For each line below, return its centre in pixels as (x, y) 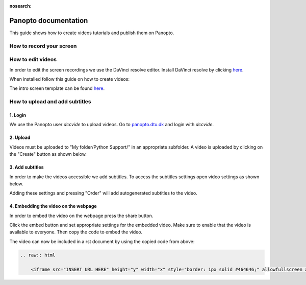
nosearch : (20, 6)
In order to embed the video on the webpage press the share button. (81, 216)
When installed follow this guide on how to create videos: (70, 79)
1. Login (18, 115)
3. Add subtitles (27, 167)
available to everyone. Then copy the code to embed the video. (76, 232)
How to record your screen (43, 46)
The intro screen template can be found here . (57, 88)
